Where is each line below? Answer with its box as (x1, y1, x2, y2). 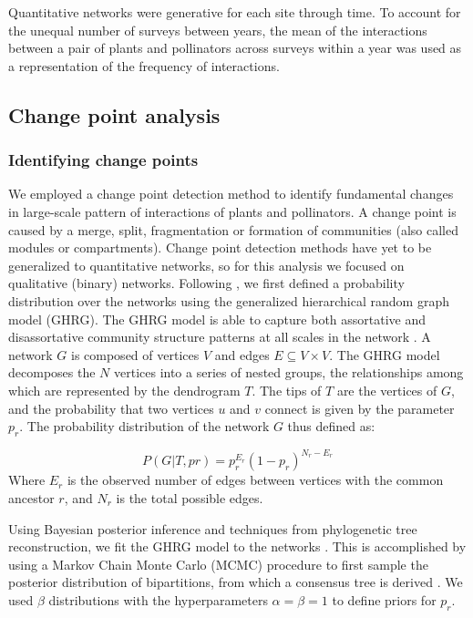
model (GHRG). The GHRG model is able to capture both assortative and (8, 309, 427, 328)
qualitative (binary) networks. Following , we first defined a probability (8, 273, 405, 293)
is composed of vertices (70, 345, 200, 364)
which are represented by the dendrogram (8, 380, 241, 399)
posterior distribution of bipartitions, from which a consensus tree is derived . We (8, 572, 463, 592)
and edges (214, 345, 270, 364)
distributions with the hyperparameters (48, 590, 268, 609)
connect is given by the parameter (264, 398, 455, 417)
